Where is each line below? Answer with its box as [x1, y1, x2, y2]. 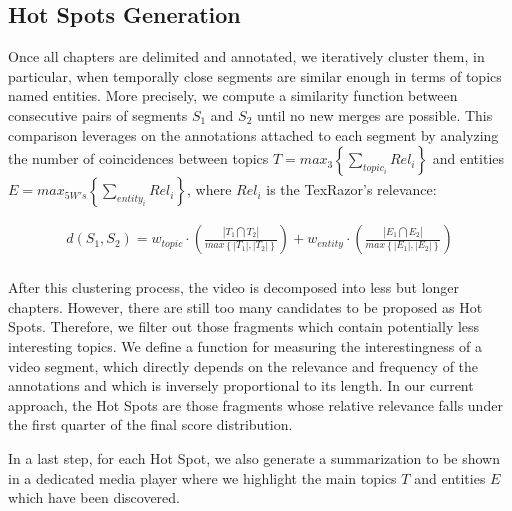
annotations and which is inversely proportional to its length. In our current [8, 375, 474, 396]
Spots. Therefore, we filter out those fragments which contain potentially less [8, 316, 480, 337]
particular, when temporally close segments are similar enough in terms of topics [8, 65, 502, 86]
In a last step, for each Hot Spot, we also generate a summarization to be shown [8, 447, 501, 468]
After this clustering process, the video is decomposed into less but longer [8, 277, 460, 298]
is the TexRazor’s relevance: [266, 179, 437, 200]
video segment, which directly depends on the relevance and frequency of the [8, 355, 479, 376]
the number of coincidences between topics [8, 148, 269, 169]
